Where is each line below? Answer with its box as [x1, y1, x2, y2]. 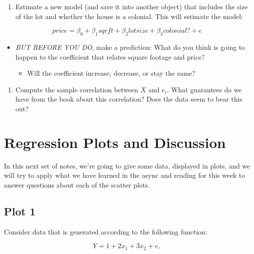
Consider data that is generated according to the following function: [4, 226, 208, 236]
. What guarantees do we [167, 84, 242, 94]
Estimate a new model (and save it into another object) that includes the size [15, 1, 248, 11]
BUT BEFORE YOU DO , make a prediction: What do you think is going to [15, 42, 245, 52]
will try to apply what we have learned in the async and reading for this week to [4, 170, 245, 180]
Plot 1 [4, 203, 36, 218]
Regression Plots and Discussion [4, 132, 226, 152]
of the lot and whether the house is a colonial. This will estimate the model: [15, 11, 243, 21]
